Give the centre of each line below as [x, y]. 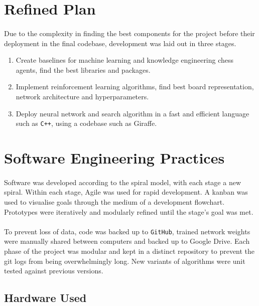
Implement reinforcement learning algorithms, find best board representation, [135, 87]
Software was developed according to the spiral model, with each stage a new [123, 182]
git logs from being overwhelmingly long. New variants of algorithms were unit [125, 261]
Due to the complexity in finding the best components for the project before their [129, 33]
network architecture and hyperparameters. [82, 96]
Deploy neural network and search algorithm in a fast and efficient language [133, 113]
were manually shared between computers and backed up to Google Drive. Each [127, 241]
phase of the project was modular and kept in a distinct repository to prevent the [129, 251]
